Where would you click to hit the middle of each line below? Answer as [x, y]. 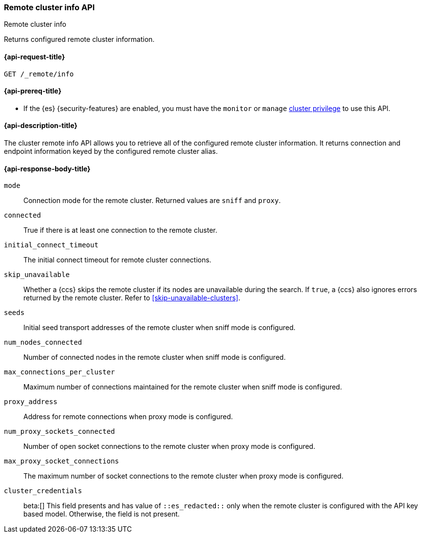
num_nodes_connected [43, 343]
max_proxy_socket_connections [62, 461]
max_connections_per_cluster [59, 372]
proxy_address [31, 402]
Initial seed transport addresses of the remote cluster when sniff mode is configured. [160, 328]
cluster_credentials [43, 491]
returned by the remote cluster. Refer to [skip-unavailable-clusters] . [132, 298]
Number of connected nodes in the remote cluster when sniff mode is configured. [155, 357]
